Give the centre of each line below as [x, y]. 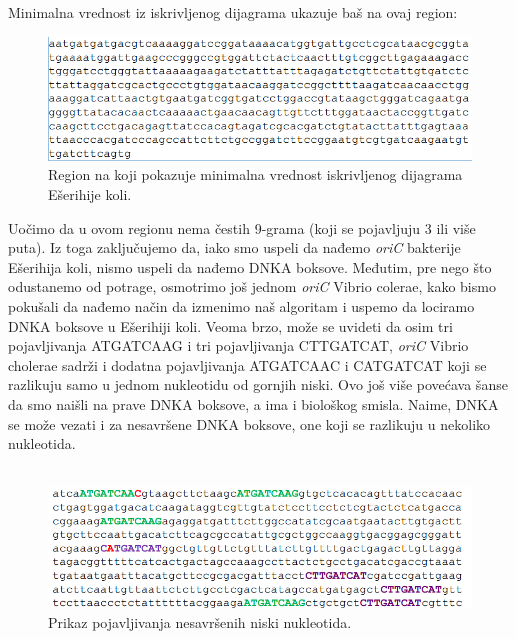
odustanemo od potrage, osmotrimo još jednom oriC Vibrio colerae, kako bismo [252, 286]
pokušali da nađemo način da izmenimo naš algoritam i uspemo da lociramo [241, 306]
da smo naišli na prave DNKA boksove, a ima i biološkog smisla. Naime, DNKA [253, 404]
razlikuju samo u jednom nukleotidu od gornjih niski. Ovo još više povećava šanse [258, 384]
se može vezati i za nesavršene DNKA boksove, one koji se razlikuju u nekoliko [249, 423]
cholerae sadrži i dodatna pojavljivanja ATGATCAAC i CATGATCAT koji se [247, 364]
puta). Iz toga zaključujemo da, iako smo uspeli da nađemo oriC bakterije [234, 247]
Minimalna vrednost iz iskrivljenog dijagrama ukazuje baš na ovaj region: [233, 12]
